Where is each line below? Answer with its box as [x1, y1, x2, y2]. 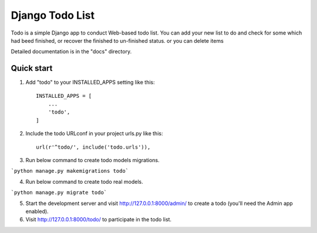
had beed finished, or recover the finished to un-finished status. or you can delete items [11, 37, 224, 44]
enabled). [25, 208, 49, 215]
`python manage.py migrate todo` [11, 189, 107, 196]
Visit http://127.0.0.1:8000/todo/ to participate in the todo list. [25, 216, 172, 223]
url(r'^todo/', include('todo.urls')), [36, 143, 151, 150]
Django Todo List [11, 9, 95, 22]
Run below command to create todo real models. [25, 178, 143, 185]
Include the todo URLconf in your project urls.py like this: [25, 130, 163, 137]
